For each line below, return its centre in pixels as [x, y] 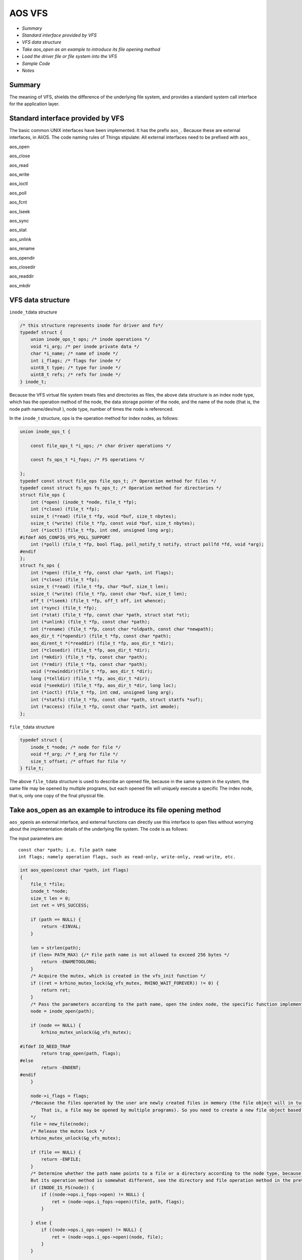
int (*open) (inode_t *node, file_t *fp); [84, 502]
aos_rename [22, 248]
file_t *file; [48, 884]
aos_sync [19, 221]
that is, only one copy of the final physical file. [57, 795]
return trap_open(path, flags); [81, 1054]
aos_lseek [20, 211]
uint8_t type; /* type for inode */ [75, 367]
